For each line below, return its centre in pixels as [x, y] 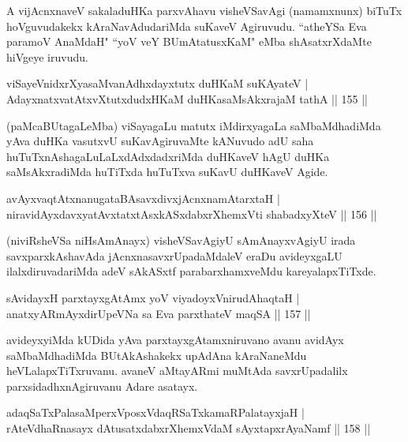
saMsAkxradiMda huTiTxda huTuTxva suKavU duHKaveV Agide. [167, 172]
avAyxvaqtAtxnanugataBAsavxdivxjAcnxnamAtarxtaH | [143, 198]
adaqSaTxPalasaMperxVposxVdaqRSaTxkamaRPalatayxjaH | [155, 412]
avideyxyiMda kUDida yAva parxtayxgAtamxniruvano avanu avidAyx [175, 340]
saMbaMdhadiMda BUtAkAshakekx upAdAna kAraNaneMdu [157, 355]
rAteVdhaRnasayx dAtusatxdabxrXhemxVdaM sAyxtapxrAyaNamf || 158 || [189, 428]
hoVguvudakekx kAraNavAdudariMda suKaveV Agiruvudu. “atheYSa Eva [187, 26]
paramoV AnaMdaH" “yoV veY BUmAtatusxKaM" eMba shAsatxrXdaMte [189, 41]
